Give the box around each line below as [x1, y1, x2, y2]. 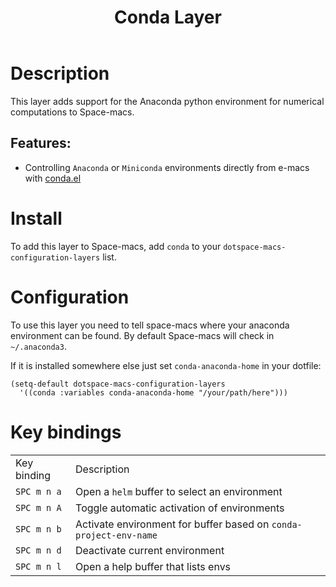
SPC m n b [15, 523, 62, 535]
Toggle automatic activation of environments [75, 501, 285, 515]
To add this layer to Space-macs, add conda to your [10, 240, 222, 252]
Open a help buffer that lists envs [75, 559, 232, 573]
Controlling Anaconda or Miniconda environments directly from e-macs [24, 161, 310, 173]
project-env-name [75, 529, 158, 541]
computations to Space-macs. [10, 106, 135, 118]
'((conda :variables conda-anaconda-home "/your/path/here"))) [19, 387, 288, 398]
